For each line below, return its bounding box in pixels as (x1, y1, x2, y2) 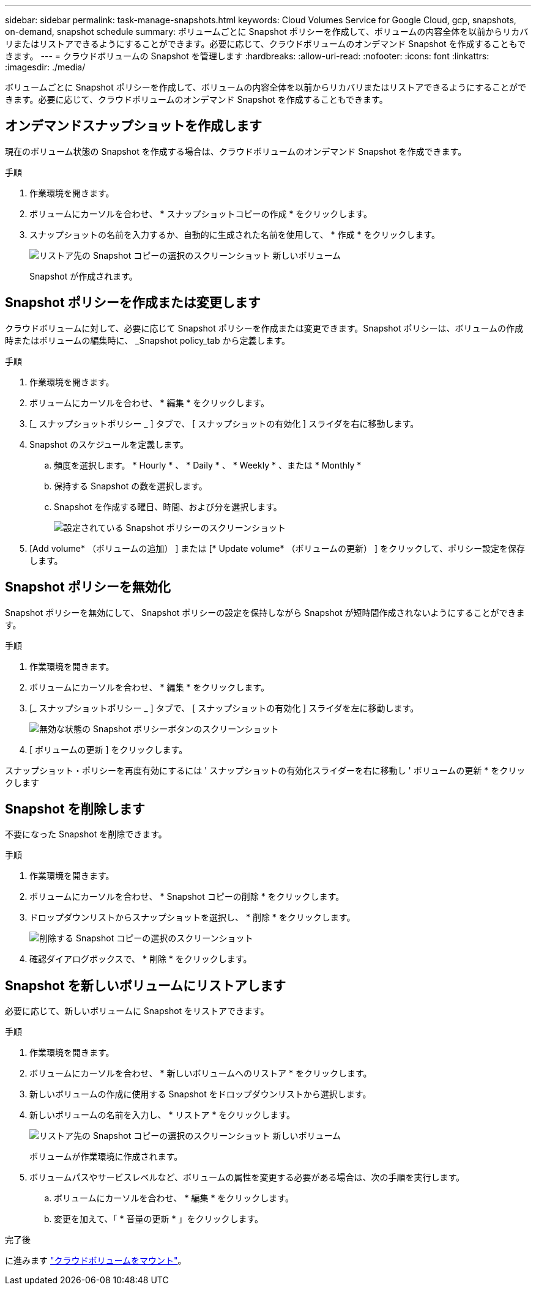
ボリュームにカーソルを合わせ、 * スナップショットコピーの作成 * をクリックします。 (29, 208, 372, 219)
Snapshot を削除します (5, 801, 145, 817)
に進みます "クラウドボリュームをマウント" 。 (5, 1255, 187, 1266)
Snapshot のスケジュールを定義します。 (29, 439, 188, 450)
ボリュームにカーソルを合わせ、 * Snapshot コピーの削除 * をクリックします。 (29, 891, 344, 902)
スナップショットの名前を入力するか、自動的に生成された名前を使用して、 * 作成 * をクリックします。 (29, 229, 440, 240)
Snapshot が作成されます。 (29, 270, 138, 281)
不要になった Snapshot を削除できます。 (5, 829, 167, 840)
